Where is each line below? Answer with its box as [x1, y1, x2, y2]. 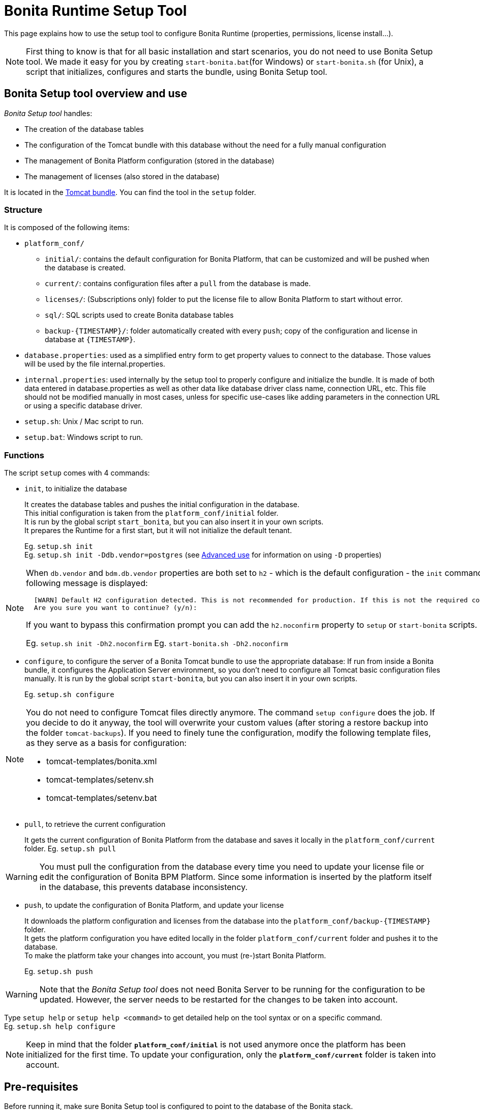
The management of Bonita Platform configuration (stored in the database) [24, 156, 275, 165]
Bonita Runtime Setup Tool [4, 2, 187, 19]
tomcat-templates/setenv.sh [46, 774, 154, 785]
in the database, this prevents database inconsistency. [39, 882, 248, 893]
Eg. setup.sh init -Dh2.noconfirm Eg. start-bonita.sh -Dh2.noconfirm [26, 638, 288, 649]
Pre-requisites [4, 1080, 78, 1093]
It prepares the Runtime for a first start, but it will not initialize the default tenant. [24, 526, 292, 535]
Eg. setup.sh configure [24, 690, 114, 699]
